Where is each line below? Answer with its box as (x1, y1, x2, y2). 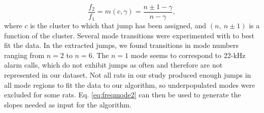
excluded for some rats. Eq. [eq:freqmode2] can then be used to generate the (4, 89, 241, 100)
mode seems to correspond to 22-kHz (130, 49, 246, 60)
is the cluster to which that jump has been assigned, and (30, 20, 207, 31)
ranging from (4, 49, 45, 60)
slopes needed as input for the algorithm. (4, 99, 131, 109)
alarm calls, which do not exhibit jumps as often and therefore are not (4, 60, 223, 70)
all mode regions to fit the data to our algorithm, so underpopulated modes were (4, 79, 255, 90)
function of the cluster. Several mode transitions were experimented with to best (4, 30, 254, 40)
